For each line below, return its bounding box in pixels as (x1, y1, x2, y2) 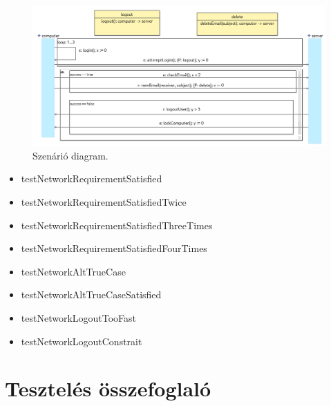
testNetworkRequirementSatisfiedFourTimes (21, 241, 207, 255)
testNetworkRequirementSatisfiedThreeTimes (21, 217, 213, 232)
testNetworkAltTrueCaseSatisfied (21, 287, 162, 302)
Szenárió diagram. (32, 148, 108, 162)
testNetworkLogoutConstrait (21, 333, 142, 348)
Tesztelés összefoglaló (5, 374, 211, 403)
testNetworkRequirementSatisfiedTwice (21, 195, 187, 209)
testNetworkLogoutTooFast (21, 311, 137, 325)
